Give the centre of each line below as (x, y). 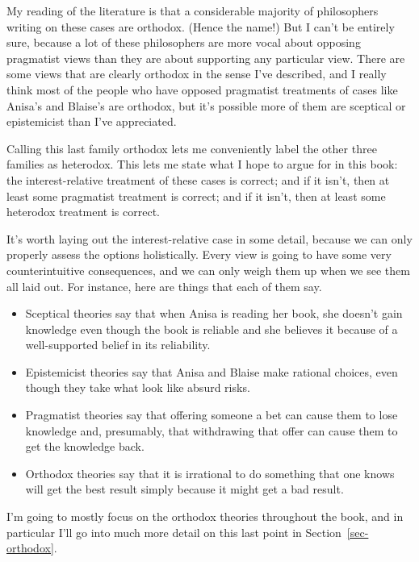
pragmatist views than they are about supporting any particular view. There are (206, 58)
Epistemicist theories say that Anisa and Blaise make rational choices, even (212, 371)
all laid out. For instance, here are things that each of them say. (164, 286)
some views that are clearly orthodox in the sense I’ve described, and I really (197, 74)
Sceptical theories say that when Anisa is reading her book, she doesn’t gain (214, 313)
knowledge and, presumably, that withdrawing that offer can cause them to (212, 430)
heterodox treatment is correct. (83, 212)
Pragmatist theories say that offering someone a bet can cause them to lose (212, 415)
